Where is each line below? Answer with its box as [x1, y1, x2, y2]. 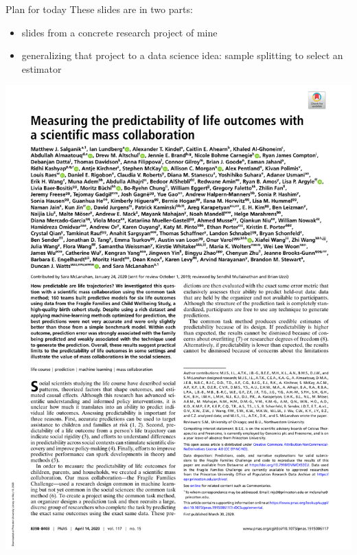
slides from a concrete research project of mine [21, 25, 218, 39]
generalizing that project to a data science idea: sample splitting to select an [21, 48, 343, 63]
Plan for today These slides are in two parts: [5, 2, 193, 16]
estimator [21, 61, 62, 76]
